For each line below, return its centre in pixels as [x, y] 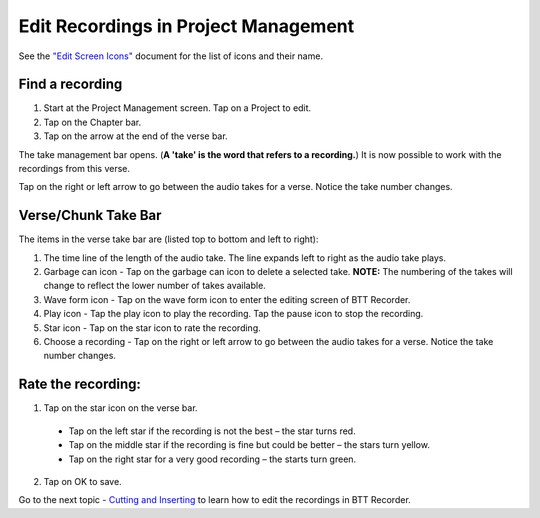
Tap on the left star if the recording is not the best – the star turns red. [212, 431]
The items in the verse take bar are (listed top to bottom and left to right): [168, 239]
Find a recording [70, 84]
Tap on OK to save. [82, 481]
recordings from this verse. [74, 169]
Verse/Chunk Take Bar [90, 215]
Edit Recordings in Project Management [186, 26]
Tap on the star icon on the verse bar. [121, 408]
